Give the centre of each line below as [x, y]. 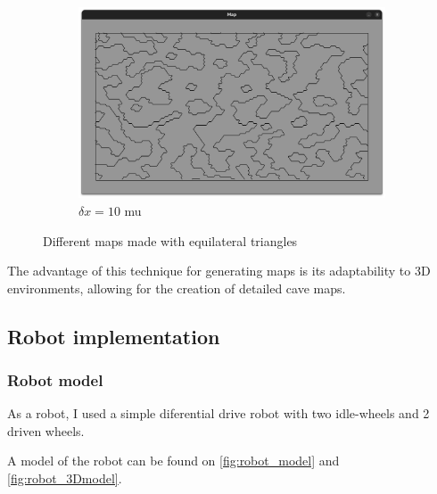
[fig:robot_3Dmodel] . [65, 478]
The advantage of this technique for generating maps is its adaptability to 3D [219, 271]
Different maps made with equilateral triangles [170, 240]
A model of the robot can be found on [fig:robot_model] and [173, 461]
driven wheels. [46, 430]
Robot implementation [114, 336]
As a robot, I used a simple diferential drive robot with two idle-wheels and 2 [218, 413]
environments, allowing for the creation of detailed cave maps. [177, 288]
